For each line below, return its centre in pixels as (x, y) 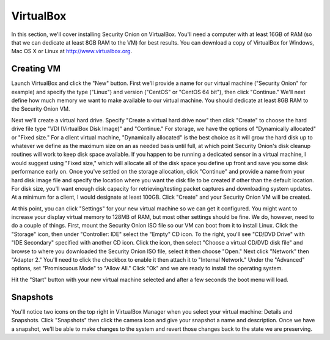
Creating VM (36, 69)
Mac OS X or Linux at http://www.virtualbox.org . (72, 51)
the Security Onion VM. (41, 109)
